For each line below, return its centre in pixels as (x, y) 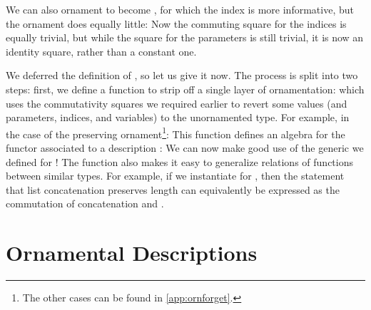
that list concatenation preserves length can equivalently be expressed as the (173, 189)
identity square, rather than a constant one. (101, 51)
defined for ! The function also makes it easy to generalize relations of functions (179, 161)
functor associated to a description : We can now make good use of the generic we (185, 148)
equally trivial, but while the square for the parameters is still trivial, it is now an (185, 37)
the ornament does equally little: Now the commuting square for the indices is (176, 23)
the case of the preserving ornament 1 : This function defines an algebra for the (176, 133)
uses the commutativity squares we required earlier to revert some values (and (177, 103)
